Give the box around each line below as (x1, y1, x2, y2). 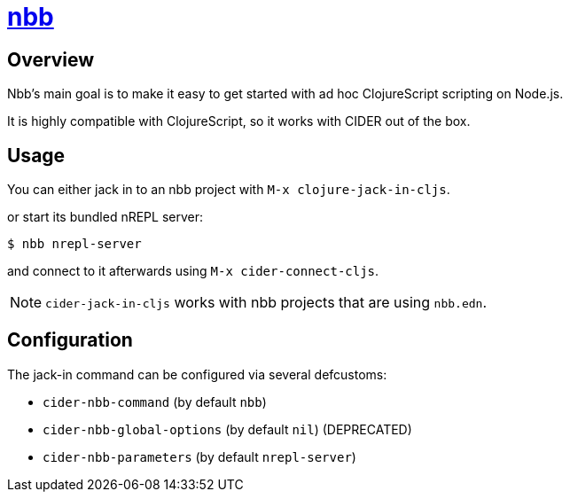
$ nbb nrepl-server (7, 237, 142, 252)
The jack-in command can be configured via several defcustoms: (7, 366, 387, 382)
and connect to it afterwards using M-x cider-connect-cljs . (7, 263, 379, 279)
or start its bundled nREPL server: (7, 209, 204, 225)
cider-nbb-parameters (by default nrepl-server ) (43, 448, 356, 464)
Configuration (7, 329, 133, 352)
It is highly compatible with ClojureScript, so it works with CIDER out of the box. (7, 113, 471, 129)
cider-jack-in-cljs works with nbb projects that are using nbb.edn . (45, 293, 488, 312)
